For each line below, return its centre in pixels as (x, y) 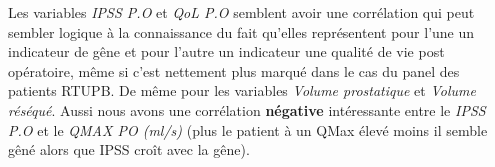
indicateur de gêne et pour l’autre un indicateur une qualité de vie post (226, 51)
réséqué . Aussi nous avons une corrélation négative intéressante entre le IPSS (247, 109)
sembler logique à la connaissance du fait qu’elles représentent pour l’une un (241, 31)
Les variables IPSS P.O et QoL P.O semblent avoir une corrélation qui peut (241, 12)
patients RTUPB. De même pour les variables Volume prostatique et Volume (242, 90)
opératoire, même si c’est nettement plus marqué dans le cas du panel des (234, 70)
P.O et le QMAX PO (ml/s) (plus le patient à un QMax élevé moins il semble (248, 129)
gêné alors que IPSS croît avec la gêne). (129, 149)
